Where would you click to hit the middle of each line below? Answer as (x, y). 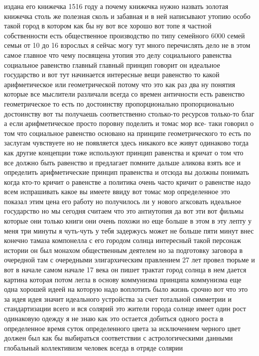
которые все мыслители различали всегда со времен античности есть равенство (125, 94)
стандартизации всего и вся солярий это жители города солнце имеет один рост (125, 308)
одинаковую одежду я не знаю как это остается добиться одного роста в (114, 318)
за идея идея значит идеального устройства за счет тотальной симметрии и (118, 298)
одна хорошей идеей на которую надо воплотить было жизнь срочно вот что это (126, 289)
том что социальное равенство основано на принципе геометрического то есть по (128, 133)
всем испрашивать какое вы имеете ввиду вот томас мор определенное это (117, 191)
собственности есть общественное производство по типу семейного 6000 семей (125, 35)
